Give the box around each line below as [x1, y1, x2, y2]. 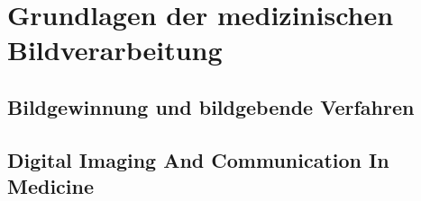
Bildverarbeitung [7, 31, 223, 68]
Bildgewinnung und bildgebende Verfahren [7, 92, 415, 120]
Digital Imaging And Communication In [7, 145, 389, 173]
